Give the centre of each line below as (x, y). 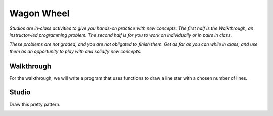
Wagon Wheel (40, 13)
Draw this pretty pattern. (35, 104)
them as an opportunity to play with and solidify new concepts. (75, 51)
